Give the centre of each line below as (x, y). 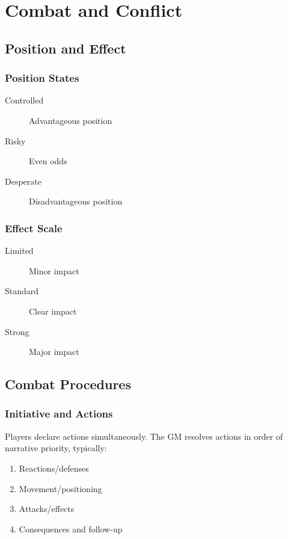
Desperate (23, 181)
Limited (19, 251)
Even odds (48, 161)
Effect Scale (34, 228)
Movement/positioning (60, 488)
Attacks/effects (47, 509)
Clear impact (53, 311)
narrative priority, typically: (56, 448)
